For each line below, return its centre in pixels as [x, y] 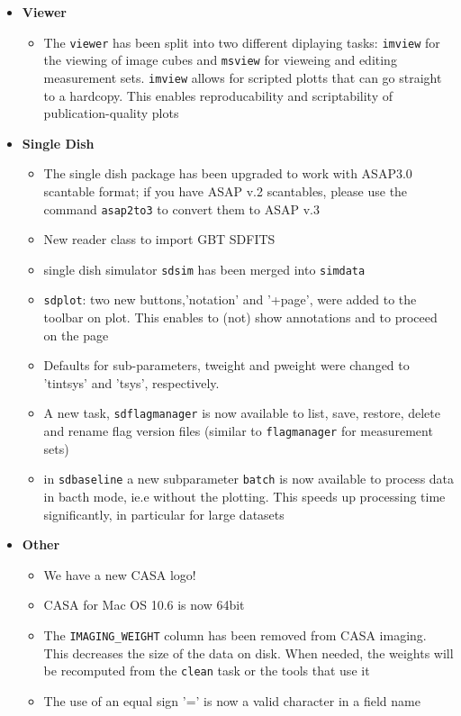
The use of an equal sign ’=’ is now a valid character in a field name [232, 700]
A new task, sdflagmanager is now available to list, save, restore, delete [242, 413]
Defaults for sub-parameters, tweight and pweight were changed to [226, 365]
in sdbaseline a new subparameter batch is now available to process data [249, 479]
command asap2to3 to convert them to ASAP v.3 [181, 208]
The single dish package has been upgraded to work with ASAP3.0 [228, 173]
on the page [76, 335]
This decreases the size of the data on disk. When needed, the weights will [249, 653]
